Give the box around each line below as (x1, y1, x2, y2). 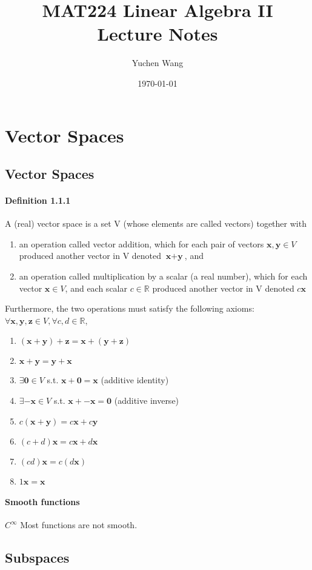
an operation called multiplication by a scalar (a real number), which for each (19, 270, 308, 283)
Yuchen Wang (131, 56, 184, 69)
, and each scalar (65, 281, 127, 294)
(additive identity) (101, 374, 169, 386)
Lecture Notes (97, 21, 218, 46)
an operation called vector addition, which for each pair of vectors (19, 237, 264, 250)
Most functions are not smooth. (20, 518, 138, 531)
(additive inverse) (114, 394, 179, 407)
